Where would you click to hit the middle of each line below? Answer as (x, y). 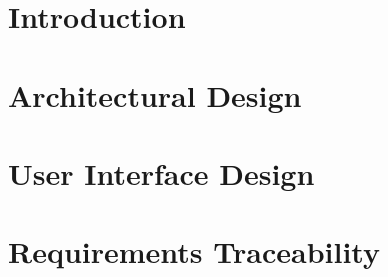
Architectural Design (155, 94)
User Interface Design (161, 172)
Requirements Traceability (194, 251)
